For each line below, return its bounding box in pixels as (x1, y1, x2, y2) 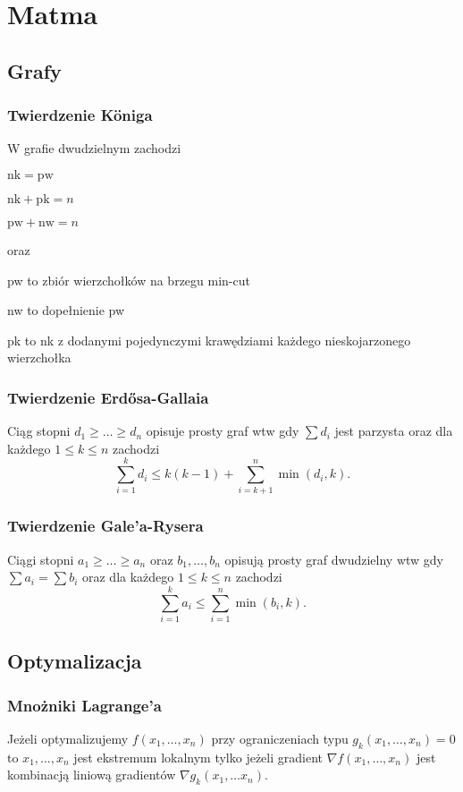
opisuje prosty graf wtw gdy (146, 422, 299, 440)
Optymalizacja (7, 647, 142, 675)
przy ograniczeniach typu (211, 729, 349, 747)
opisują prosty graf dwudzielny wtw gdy (224, 549, 443, 568)
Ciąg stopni (7, 422, 71, 440)
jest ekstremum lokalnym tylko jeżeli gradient (73, 747, 324, 766)
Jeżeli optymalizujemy (7, 729, 129, 747)
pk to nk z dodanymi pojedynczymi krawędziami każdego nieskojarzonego (7, 330, 411, 349)
